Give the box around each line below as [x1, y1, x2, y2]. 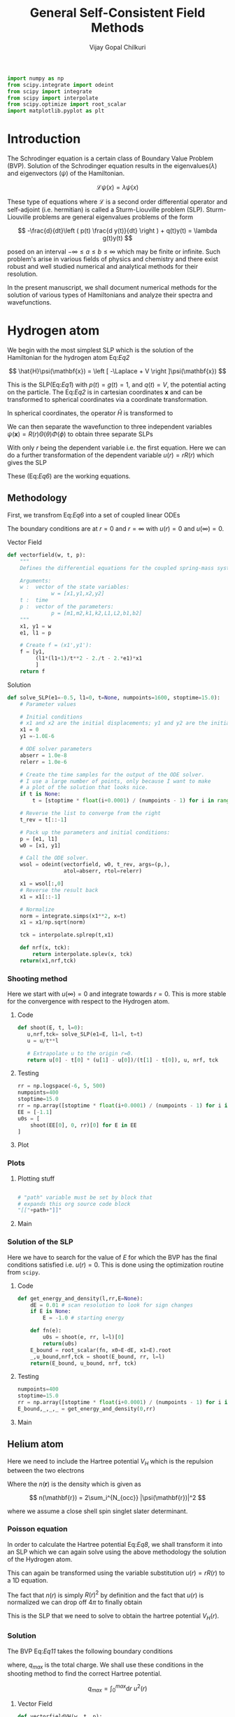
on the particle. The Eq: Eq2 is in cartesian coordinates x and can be [7, 388, 203, 396]
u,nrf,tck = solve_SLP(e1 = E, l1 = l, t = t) [27, 1031, 143, 1038]
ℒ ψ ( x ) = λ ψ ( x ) [96, 183, 139, 192]
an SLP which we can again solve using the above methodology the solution [7, 1548, 227, 1556]
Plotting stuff [17, 1174, 55, 1183]
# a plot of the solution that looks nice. [20, 784, 149, 791]
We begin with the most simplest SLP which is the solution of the [7, 346, 194, 354]
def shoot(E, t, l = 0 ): [17, 1024, 84, 1031]
